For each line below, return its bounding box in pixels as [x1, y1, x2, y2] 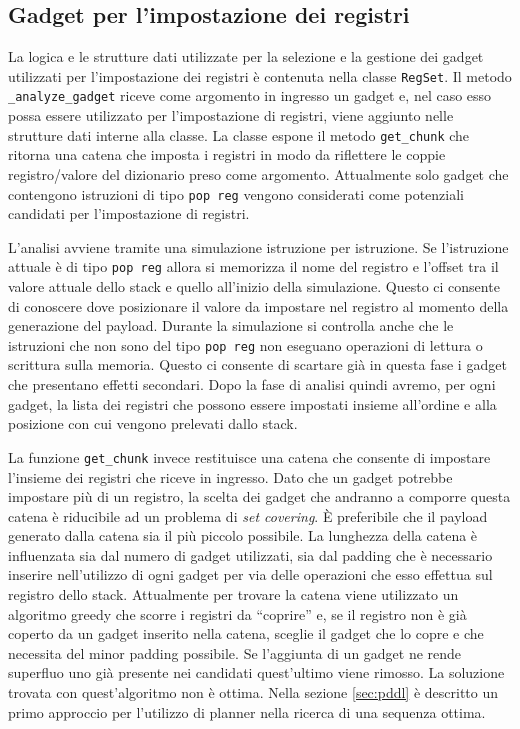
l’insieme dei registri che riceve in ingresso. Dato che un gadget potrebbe [8, 466, 453, 487]
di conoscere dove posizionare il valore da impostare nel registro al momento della [8, 295, 509, 316]
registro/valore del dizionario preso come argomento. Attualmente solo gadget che [8, 163, 509, 184]
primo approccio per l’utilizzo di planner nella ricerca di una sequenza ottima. [8, 701, 486, 722]
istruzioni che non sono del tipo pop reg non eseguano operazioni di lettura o [8, 334, 483, 355]
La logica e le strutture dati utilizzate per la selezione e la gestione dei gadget [8, 46, 484, 67]
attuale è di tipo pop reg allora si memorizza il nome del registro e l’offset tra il [8, 256, 499, 277]
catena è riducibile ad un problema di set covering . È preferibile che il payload [8, 505, 488, 526]
